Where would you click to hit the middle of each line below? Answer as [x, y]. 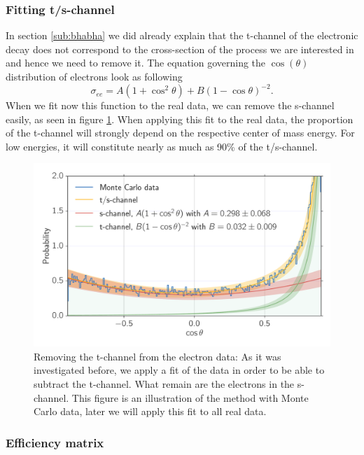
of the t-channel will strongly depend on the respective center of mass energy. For [180, 133]
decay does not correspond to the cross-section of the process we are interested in [180, 49]
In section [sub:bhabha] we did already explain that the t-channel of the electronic [182, 35]
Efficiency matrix [55, 442]
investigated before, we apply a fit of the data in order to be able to [179, 370]
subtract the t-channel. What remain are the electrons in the [164, 383]
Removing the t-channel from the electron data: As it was [157, 356]
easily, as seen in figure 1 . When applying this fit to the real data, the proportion [180, 119]
